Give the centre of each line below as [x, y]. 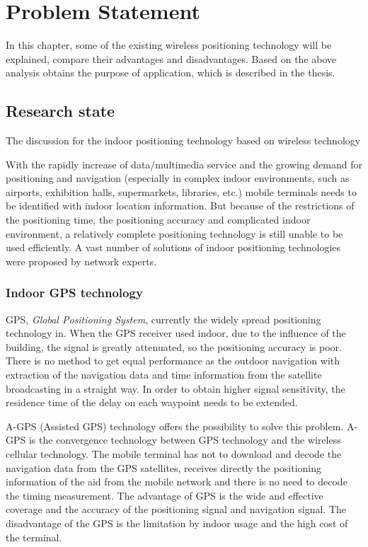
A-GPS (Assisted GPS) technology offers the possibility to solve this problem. [175, 426]
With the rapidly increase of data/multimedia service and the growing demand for [184, 164]
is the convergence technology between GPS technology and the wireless [185, 440]
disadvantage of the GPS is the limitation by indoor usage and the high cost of [177, 523]
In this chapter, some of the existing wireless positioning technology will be [169, 45]
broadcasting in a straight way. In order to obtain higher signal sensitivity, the [176, 388]
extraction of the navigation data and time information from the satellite [164, 375]
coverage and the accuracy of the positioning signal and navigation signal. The [176, 509]
